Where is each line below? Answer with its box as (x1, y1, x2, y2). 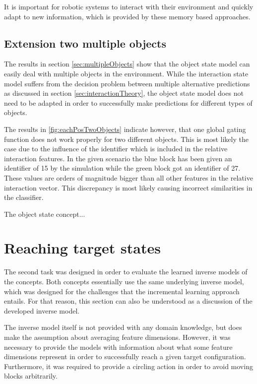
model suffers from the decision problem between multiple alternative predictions (4, 78, 250, 88)
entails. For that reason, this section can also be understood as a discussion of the (4, 296, 253, 306)
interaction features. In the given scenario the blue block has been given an (4, 153, 232, 163)
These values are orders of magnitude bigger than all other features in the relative (4, 172, 253, 183)
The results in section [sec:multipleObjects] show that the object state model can (4, 59, 250, 69)
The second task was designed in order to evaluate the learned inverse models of (4, 266, 248, 277)
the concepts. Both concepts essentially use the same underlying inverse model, (4, 276, 244, 287)
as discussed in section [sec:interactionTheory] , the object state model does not (4, 88, 244, 98)
